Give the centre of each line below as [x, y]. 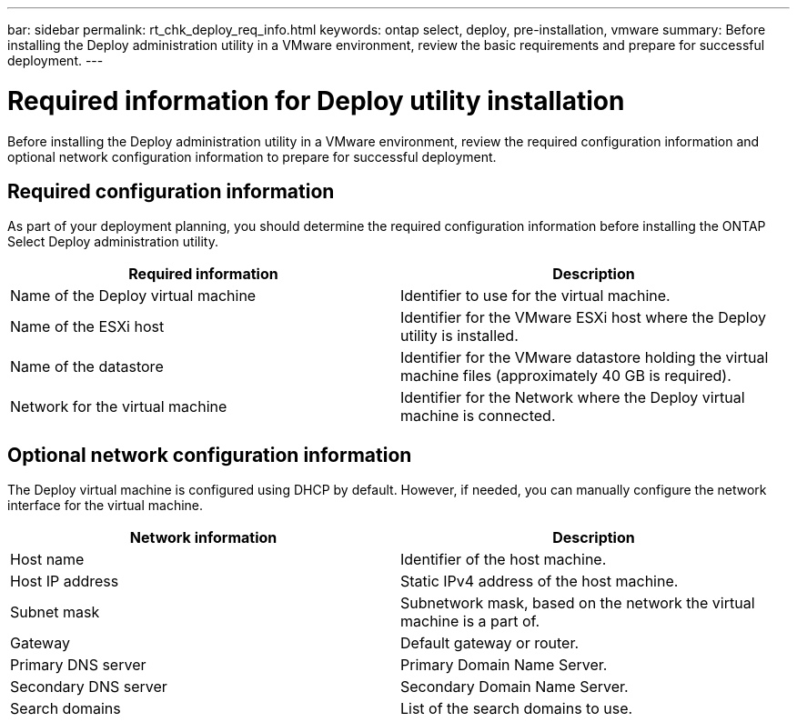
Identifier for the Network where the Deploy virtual [573, 398]
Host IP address [65, 582]
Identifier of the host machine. [504, 560]
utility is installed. [459, 336]
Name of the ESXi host [87, 327]
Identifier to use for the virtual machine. [535, 296]
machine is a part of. [470, 622]
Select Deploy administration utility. [113, 242]
